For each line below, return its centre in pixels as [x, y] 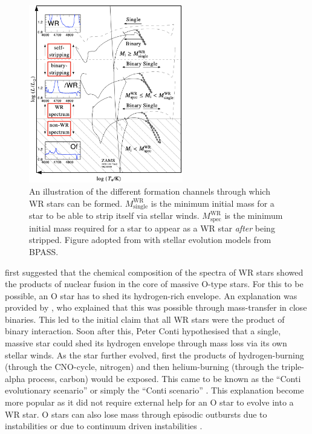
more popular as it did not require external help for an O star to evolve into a [149, 402]
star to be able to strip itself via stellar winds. [114, 215]
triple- [293, 367]
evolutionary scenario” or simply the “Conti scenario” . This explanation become [154, 390]
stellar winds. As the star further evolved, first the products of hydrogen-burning [154, 355]
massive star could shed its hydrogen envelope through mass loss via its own [146, 343]
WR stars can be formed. [76, 203]
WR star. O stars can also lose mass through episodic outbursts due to [136, 414]
